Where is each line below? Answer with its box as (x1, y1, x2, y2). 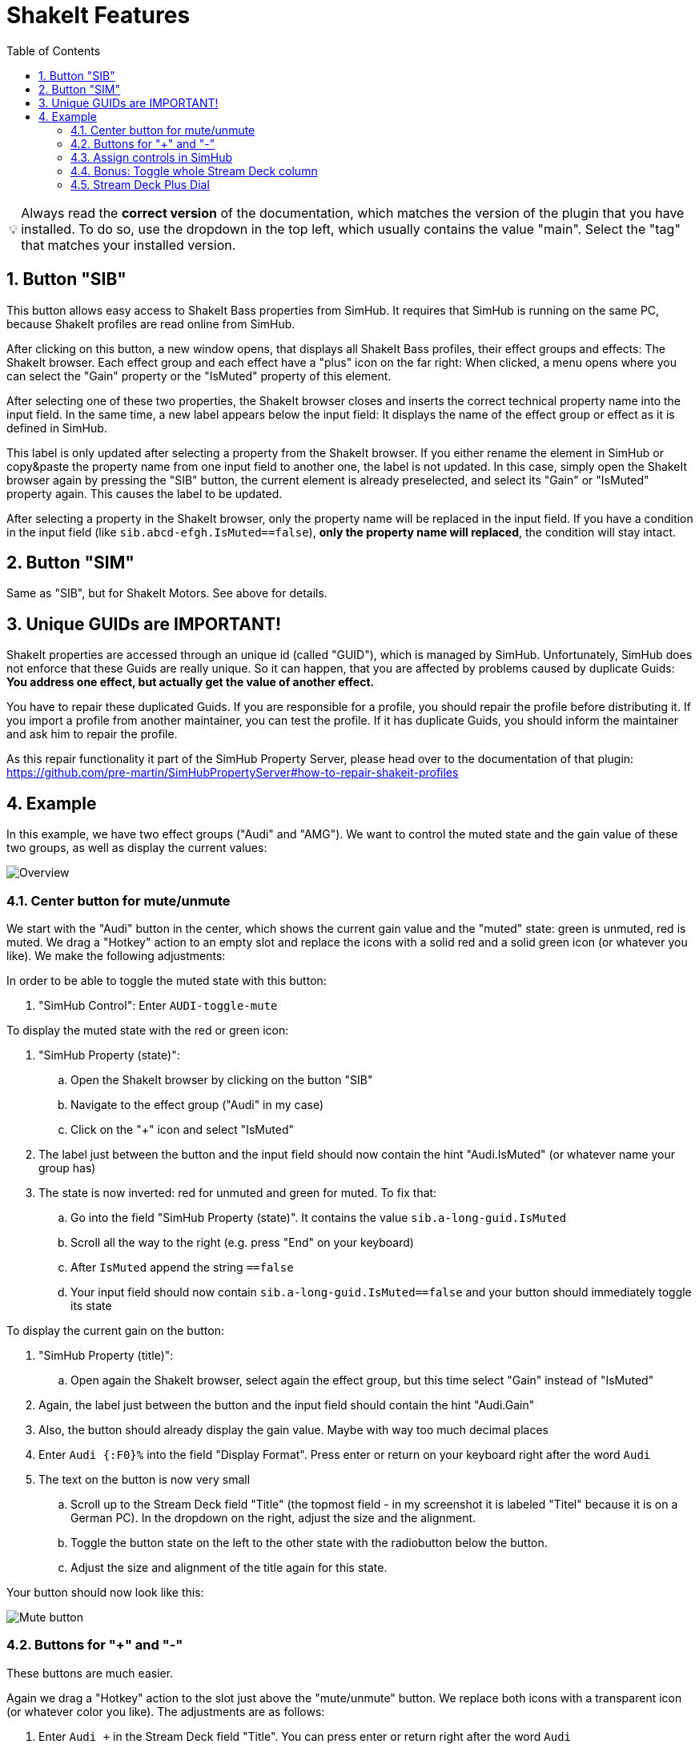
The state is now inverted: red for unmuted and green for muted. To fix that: (38, 1185, 437, 1200)
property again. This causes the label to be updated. (6, 486, 283, 500)
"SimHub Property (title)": (38, 1348, 174, 1362)
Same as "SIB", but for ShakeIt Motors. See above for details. (6, 586, 327, 601)
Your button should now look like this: (6, 1585, 204, 1599)
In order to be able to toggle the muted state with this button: (6, 973, 327, 987)
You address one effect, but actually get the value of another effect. (6, 675, 375, 689)
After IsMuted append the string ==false (70, 1260, 294, 1274)
